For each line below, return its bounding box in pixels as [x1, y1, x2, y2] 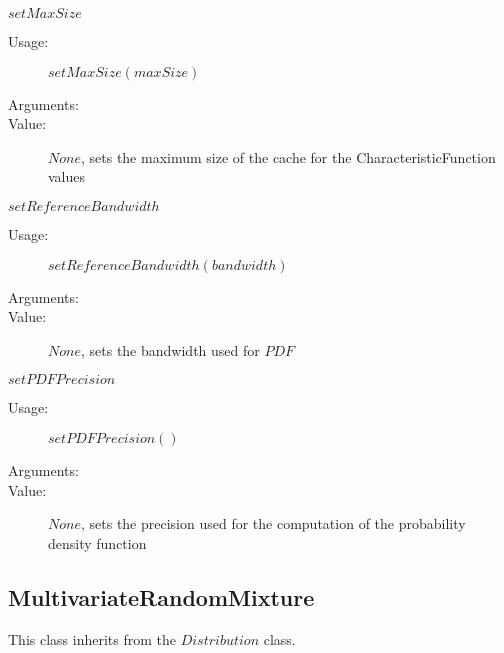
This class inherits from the [8, 628, 176, 649]
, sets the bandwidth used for [80, 339, 260, 360]
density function [48, 532, 147, 553]
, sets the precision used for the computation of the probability [80, 513, 466, 534]
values [48, 166, 86, 187]
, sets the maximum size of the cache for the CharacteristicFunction [80, 146, 496, 167]
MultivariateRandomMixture [8, 581, 315, 612]
